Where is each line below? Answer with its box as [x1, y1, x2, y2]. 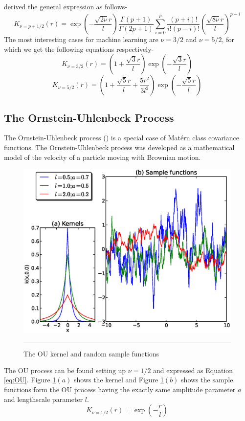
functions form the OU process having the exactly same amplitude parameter [4, 384, 236, 395]
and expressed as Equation [153, 365, 233, 375]
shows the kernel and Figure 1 [73, 375, 164, 385]
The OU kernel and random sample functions [23, 349, 159, 359]
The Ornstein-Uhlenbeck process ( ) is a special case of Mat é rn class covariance [4, 133, 239, 143]
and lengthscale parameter [4, 394, 83, 404]
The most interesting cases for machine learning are [4, 34, 158, 44]
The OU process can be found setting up [4, 365, 126, 375]
